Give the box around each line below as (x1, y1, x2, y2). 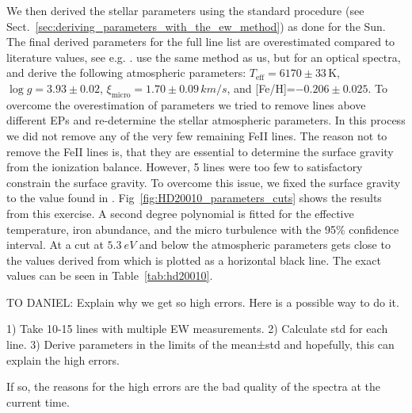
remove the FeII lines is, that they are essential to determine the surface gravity (6, 143, 394, 159)
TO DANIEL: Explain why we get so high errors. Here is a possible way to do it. (6, 293, 399, 310)
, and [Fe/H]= (227, 79, 296, 96)
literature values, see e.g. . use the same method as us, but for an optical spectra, (6, 48, 401, 65)
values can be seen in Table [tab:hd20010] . (6, 267, 213, 284)
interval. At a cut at (6, 236, 104, 253)
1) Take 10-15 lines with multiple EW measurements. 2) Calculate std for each (6, 320, 388, 337)
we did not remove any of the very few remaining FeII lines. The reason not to (6, 127, 387, 143)
